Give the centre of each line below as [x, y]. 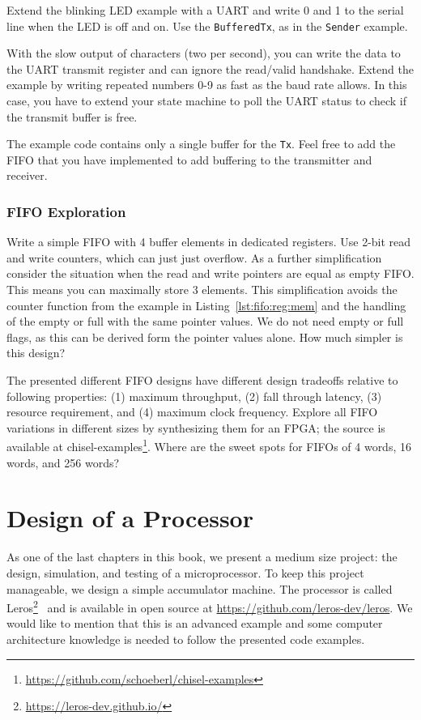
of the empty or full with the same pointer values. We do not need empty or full [205, 321]
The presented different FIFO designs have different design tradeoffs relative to [202, 380]
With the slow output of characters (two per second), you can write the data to [204, 53]
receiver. [27, 175]
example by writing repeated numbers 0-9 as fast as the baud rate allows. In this [207, 85]
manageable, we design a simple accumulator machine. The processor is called [200, 588]
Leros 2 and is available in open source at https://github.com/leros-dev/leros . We [210, 606]
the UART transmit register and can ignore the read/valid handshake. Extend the [210, 68]
